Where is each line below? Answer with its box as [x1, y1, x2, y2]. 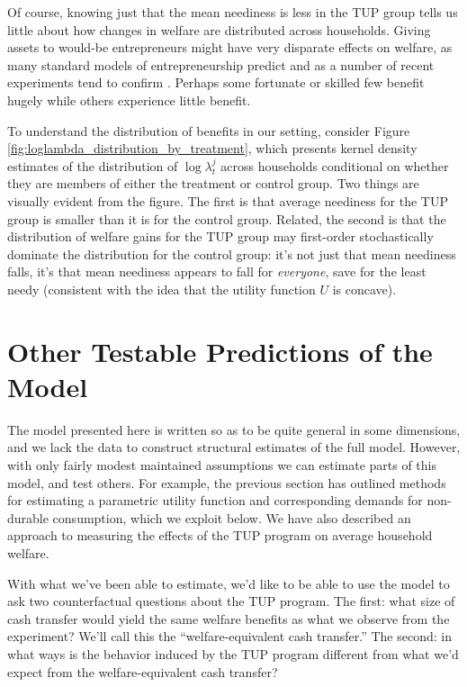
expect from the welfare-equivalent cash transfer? [7, 662, 278, 681]
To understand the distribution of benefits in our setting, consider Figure [7, 121, 410, 140]
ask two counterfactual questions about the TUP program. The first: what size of [7, 592, 455, 610]
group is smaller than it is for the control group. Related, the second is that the [7, 209, 446, 228]
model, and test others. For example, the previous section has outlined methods [7, 473, 446, 492]
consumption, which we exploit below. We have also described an [52, 508, 411, 527]
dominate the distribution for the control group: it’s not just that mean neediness [7, 244, 456, 263]
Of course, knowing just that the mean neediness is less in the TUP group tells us [7, 3, 458, 21]
